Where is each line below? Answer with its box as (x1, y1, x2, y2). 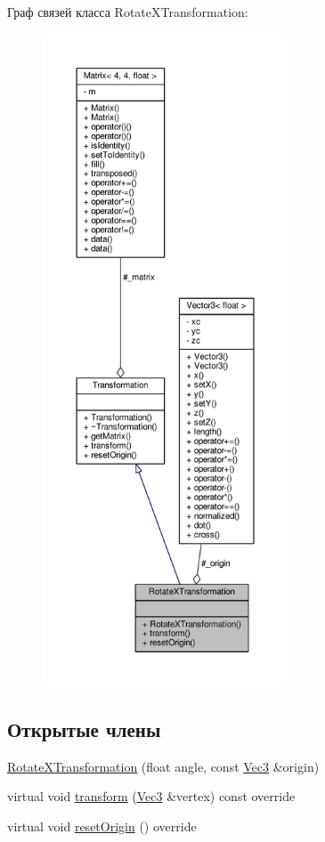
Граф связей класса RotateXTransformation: (7, 3, 248, 20)
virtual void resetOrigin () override (7, 816, 197, 835)
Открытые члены (7, 715, 161, 742)
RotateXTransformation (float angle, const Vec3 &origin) (7, 757, 320, 775)
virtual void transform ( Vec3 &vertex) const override (7, 787, 296, 806)
